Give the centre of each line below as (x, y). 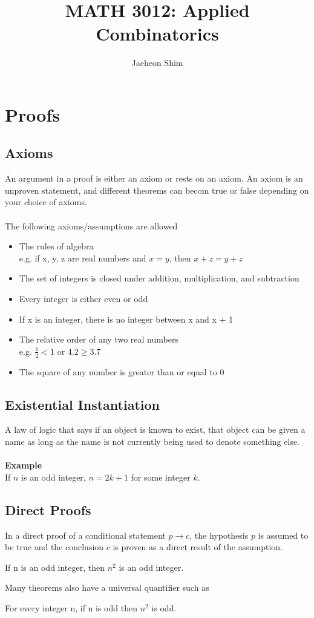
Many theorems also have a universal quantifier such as (107, 587)
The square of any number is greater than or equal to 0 (122, 371)
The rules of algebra (56, 246)
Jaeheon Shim (157, 63)
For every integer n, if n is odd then (71, 608)
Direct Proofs (48, 509)
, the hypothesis (219, 535)
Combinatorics (157, 34)
